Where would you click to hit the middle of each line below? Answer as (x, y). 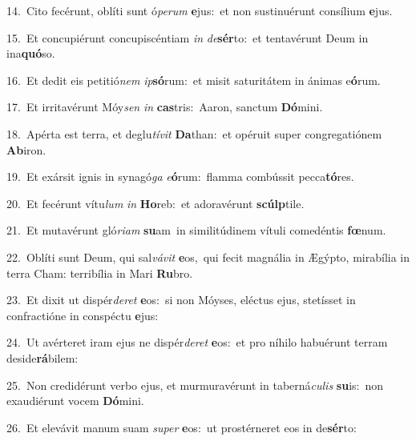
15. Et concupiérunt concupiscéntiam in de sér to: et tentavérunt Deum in (188, 37)
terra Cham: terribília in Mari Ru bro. (100, 273)
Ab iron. (26, 149)
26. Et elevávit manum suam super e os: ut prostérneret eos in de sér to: (182, 427)
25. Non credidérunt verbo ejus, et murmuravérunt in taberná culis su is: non (195, 385)
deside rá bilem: (42, 357)
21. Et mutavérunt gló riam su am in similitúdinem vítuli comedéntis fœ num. (196, 230)
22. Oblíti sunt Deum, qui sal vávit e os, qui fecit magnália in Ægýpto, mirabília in (208, 257)
